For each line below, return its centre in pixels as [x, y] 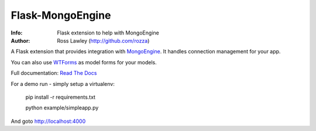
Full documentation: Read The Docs [54, 73]
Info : [17, 33]
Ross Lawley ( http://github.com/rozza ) [103, 40]
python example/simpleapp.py [62, 108]
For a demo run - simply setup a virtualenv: [63, 84]
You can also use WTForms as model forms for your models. [84, 62]
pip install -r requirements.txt [61, 97]
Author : [20, 40]
